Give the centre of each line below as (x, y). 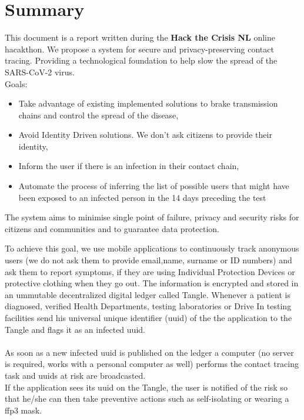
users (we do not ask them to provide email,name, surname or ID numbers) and (148, 260)
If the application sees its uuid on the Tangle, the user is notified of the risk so (146, 387)
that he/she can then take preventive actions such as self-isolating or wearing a (147, 398)
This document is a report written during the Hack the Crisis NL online (140, 37)
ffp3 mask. (24, 410)
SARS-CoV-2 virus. (40, 72)
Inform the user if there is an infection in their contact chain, (129, 166)
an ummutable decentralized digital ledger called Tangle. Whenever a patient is (148, 294)
